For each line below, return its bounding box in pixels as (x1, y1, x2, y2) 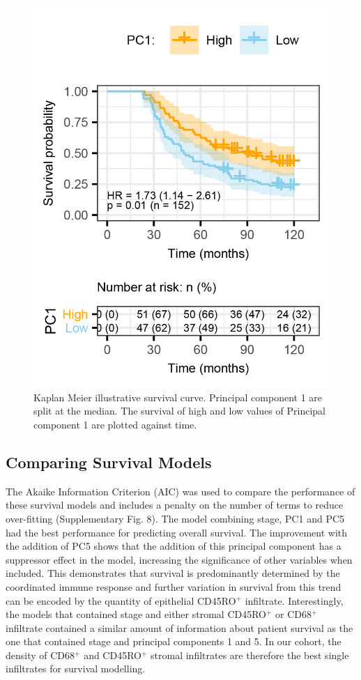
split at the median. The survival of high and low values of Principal (33, 403, 325, 418)
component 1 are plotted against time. (33, 417, 197, 431)
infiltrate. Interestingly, (245, 593, 344, 608)
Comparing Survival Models (6, 451, 212, 472)
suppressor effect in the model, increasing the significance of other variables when (6, 552, 353, 566)
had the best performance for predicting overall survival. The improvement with (6, 525, 348, 539)
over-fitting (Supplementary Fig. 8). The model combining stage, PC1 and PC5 (6, 511, 345, 525)
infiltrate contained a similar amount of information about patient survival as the (6, 620, 353, 635)
